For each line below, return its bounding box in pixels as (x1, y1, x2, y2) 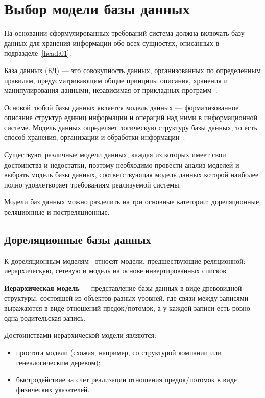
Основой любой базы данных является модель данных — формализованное (4, 102, 239, 112)
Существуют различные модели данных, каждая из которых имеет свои (4, 149, 226, 160)
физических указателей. (16, 384, 90, 394)
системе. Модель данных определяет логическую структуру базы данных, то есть (4, 122, 257, 132)
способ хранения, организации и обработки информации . (4, 132, 185, 143)
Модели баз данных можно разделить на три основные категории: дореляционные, (4, 196, 261, 207)
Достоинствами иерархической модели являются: (4, 330, 156, 340)
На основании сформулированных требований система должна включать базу (4, 28, 245, 38)
